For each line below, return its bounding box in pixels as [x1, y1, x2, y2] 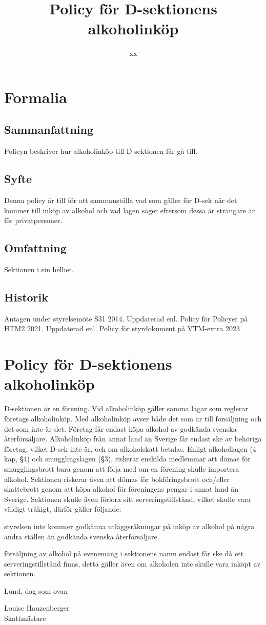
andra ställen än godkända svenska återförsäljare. [4, 531, 159, 541]
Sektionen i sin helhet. [4, 264, 74, 275]
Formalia [4, 86, 67, 107]
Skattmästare [4, 613, 46, 623]
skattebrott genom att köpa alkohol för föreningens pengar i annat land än [4, 483, 238, 494]
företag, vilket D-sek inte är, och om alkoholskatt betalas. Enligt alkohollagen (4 [4, 443, 256, 454]
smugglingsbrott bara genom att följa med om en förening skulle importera [4, 463, 239, 474]
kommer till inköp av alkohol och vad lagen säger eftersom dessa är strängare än [4, 205, 256, 215]
